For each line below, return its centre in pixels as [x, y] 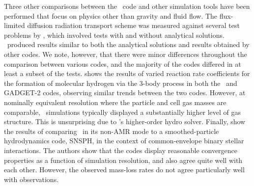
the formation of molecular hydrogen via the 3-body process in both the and [121, 83]
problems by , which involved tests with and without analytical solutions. [114, 35]
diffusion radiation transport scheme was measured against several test [133, 25]
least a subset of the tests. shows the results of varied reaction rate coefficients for [127, 73]
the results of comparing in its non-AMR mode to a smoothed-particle [112, 131]
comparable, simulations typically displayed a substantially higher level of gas [123, 112]
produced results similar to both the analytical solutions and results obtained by [128, 44]
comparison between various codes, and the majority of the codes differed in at [123, 64]
